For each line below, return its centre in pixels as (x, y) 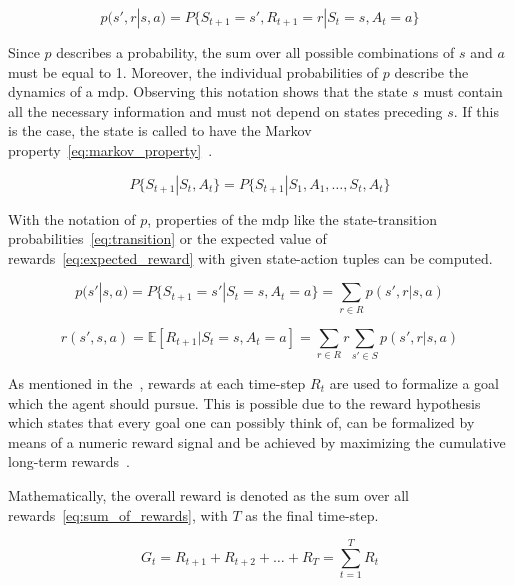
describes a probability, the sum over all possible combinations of (255, 52)
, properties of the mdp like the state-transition (292, 218)
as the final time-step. (312, 514)
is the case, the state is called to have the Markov (160, 130)
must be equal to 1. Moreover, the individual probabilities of (193, 71)
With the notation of (72, 218)
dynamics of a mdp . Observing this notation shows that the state (208, 91)
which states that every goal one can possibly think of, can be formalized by (241, 422)
